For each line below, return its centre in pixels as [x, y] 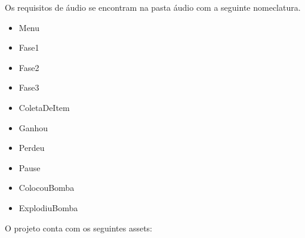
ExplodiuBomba [48, 207]
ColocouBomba [47, 188]
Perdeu [32, 148]
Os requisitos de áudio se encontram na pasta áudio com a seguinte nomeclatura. [153, 7]
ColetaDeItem [44, 107]
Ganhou [33, 127]
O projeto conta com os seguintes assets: [79, 228]
